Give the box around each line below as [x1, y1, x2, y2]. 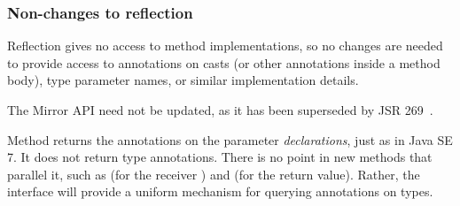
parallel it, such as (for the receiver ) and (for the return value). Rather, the [7, 164, 420, 183]
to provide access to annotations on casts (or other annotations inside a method [7, 53, 441, 72]
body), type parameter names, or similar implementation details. [7, 71, 359, 89]
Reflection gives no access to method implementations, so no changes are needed [7, 36, 443, 55]
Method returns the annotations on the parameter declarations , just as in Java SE [7, 130, 453, 149]
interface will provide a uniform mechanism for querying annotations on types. [7, 182, 433, 201]
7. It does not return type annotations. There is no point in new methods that [7, 148, 433, 166]
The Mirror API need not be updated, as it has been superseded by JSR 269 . [7, 101, 433, 118]
